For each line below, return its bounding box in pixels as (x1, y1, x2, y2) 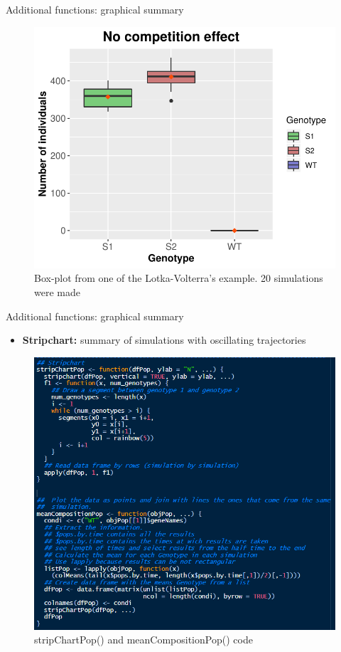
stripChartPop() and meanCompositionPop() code (34, 632, 253, 647)
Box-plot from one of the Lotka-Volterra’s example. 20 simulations (34, 270, 323, 285)
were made (34, 284, 80, 299)
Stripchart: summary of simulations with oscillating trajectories (22, 332, 306, 347)
